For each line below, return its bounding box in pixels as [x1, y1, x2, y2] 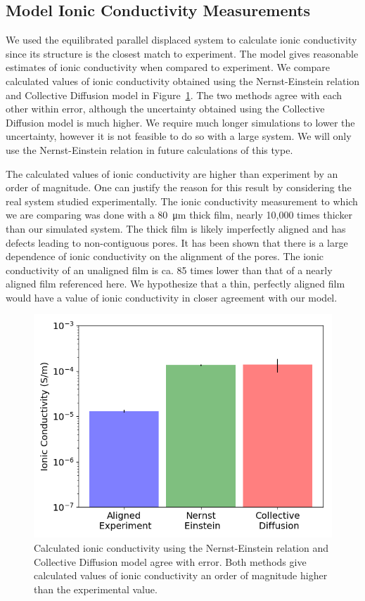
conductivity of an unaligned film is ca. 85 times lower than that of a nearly [6, 262, 333, 277]
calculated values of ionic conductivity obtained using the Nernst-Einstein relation [6, 73, 360, 88]
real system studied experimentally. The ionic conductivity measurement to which [6, 193, 358, 208]
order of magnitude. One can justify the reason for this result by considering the [6, 180, 352, 195]
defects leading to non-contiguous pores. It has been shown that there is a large [6, 235, 348, 250]
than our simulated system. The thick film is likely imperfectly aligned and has [6, 221, 346, 235]
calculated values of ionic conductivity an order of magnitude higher [34, 568, 328, 583]
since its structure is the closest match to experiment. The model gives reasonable [6, 46, 359, 60]
